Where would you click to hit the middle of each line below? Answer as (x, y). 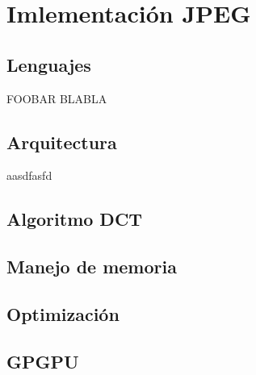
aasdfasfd (29, 175)
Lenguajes (49, 64)
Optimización (63, 313)
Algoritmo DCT (75, 219)
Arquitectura (62, 142)
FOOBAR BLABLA (57, 98)
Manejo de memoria (92, 267)
